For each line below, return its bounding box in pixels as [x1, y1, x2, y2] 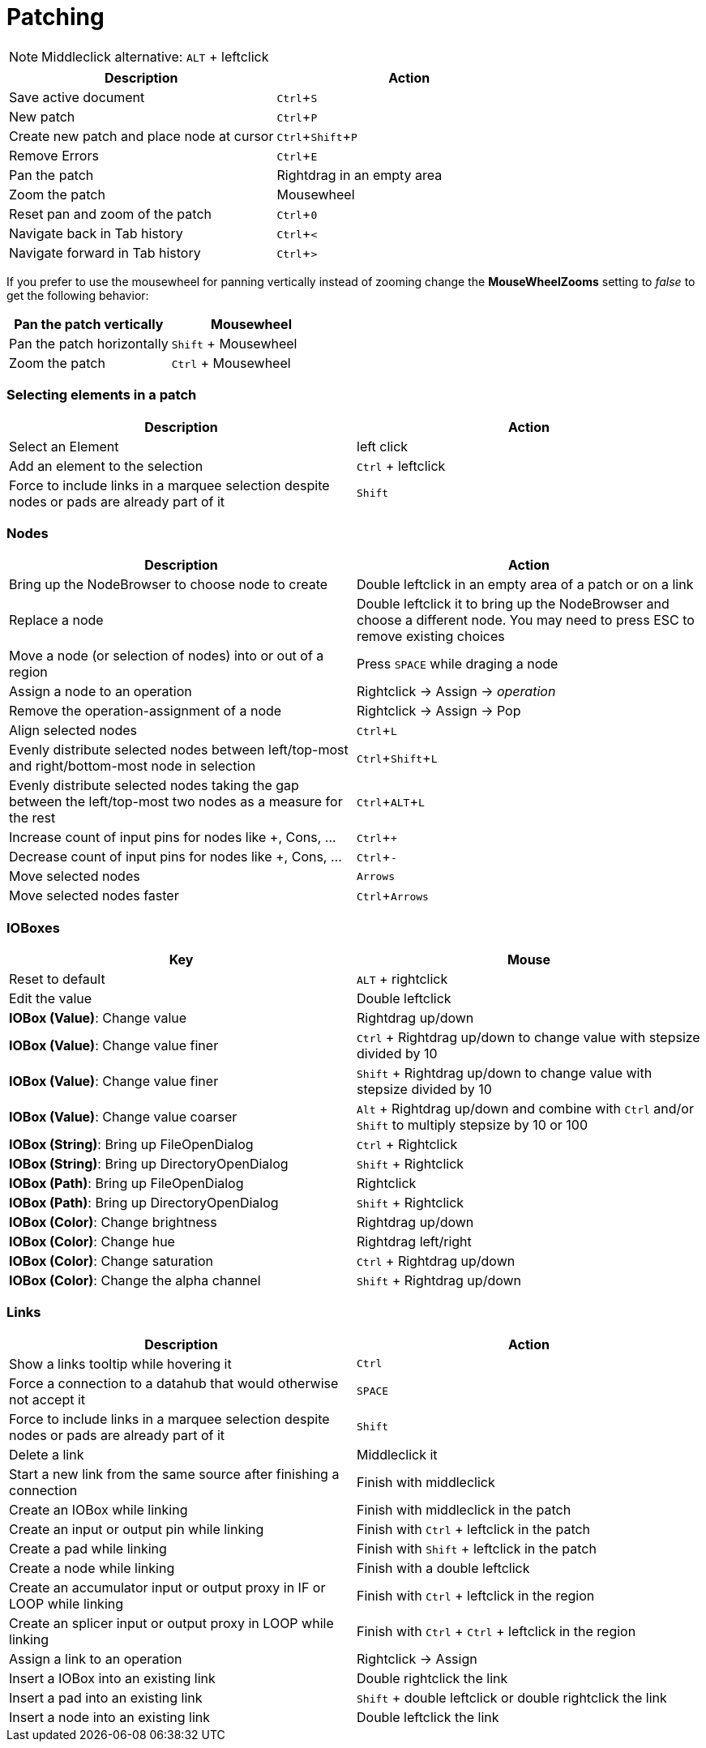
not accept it [9, 1391, 86, 1408]
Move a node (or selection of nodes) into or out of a [9, 647, 324, 665]
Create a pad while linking [9, 1540, 167, 1557]
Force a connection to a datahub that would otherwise [9, 1374, 339, 1391]
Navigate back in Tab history [9, 224, 183, 241]
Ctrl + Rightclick [357, 1136, 458, 1152]
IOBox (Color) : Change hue [9, 1233, 175, 1250]
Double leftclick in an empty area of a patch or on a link [357, 576, 694, 593]
